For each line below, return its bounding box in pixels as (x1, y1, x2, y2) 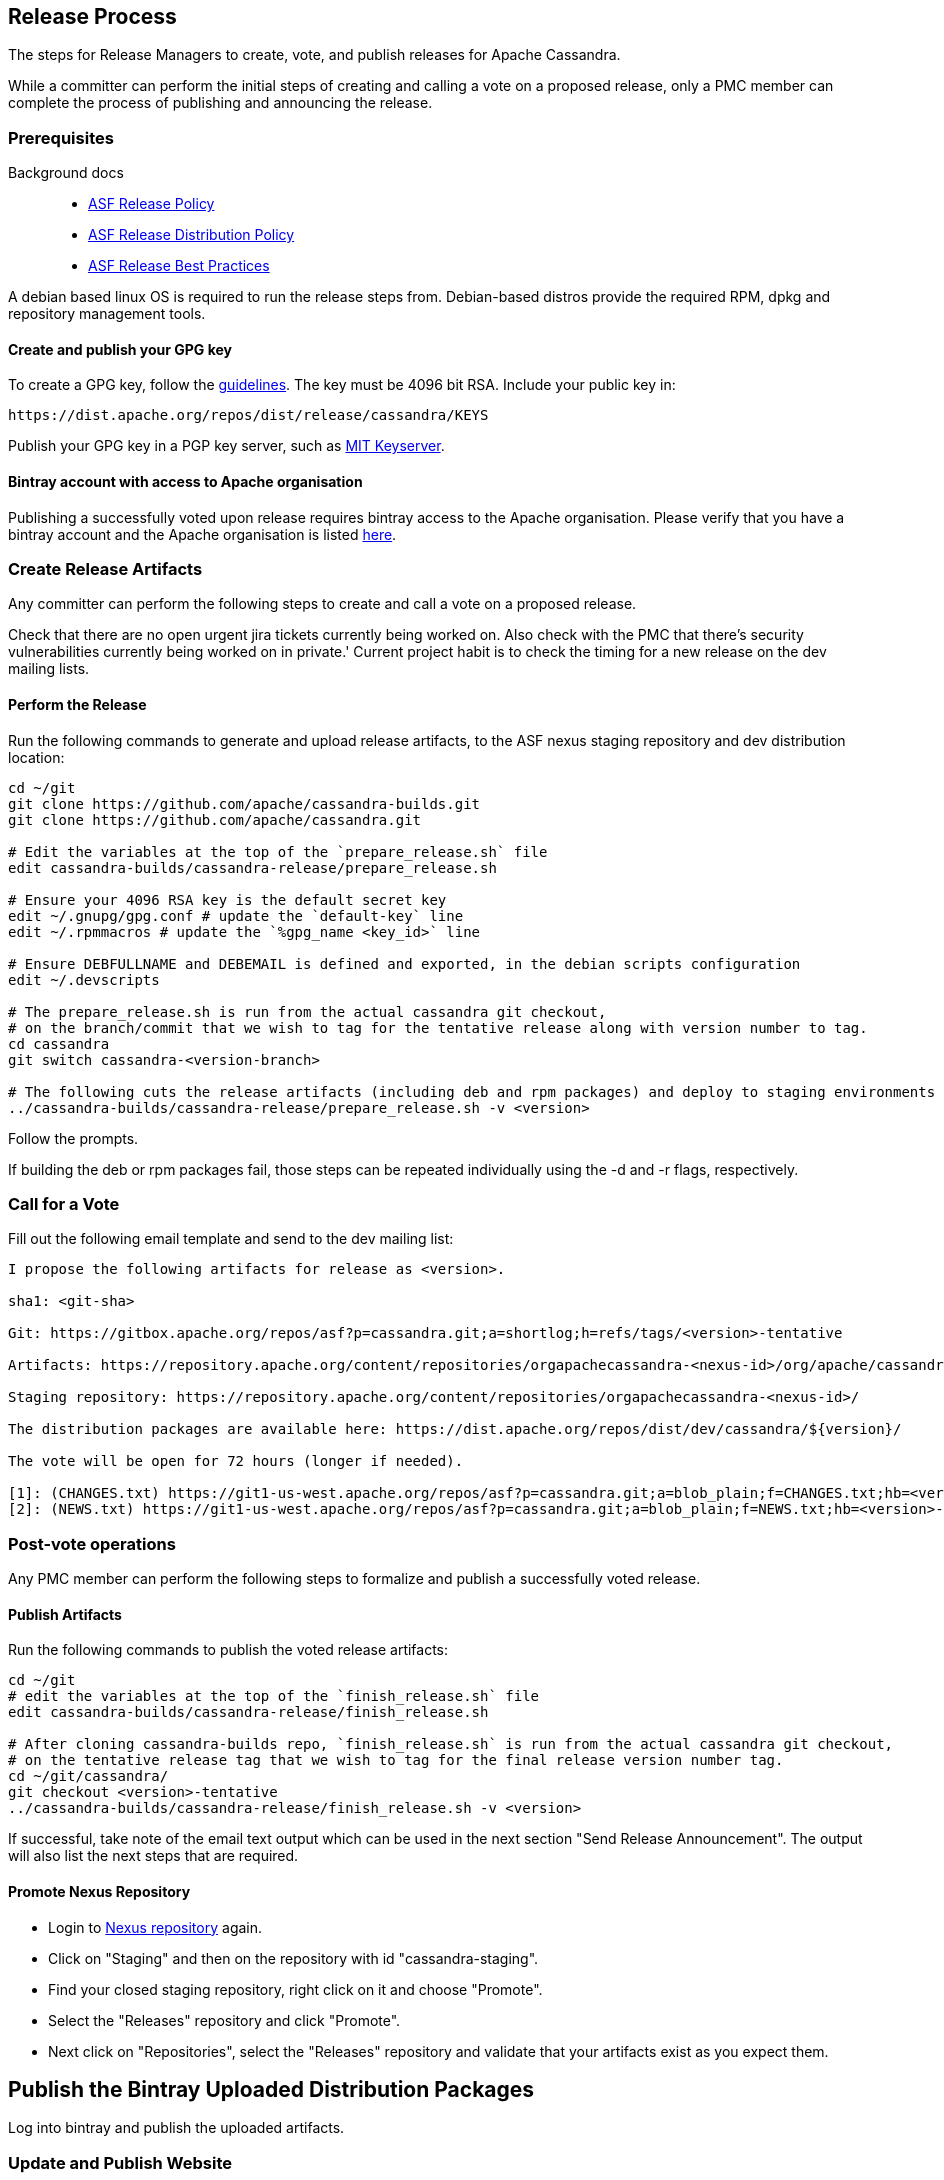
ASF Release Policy (88, 195, 215, 213)
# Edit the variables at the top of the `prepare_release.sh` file (8, 843, 548, 860)
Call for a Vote (8, 1193, 120, 1214)
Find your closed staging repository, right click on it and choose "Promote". (48, 1980, 543, 1998)
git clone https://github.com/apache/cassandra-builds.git (8, 795, 481, 812)
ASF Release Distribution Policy (88, 226, 295, 244)
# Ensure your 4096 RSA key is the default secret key (8, 891, 447, 908)
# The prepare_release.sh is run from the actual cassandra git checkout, (8, 1003, 607, 1020)
